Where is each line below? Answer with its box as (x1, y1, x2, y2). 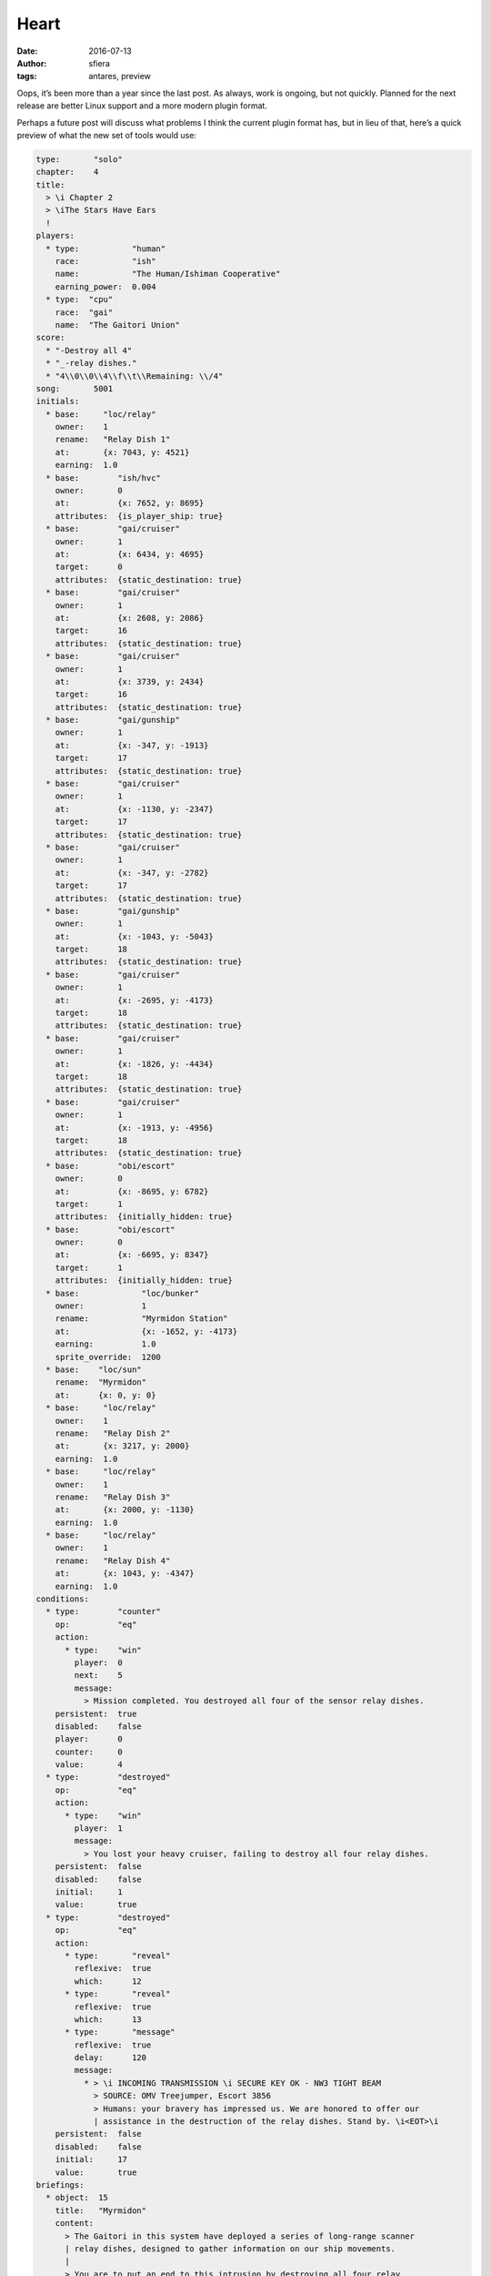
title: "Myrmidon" (55, 2205, 147, 2216)
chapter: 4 (35, 167, 99, 178)
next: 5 (74, 1671, 123, 1681)
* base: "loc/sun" (45, 1364, 143, 1375)
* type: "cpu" (45, 294, 114, 305)
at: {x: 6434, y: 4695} (55, 549, 205, 559)
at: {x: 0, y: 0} (55, 1389, 156, 1400)
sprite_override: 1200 (55, 1352, 161, 1362)
